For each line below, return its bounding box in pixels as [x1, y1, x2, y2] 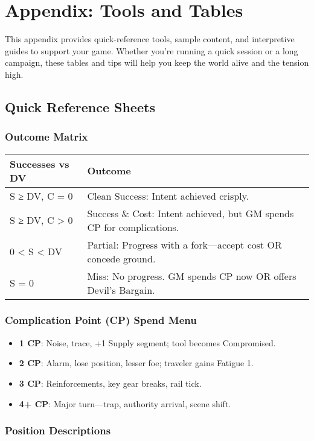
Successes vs [10, 156, 69, 171]
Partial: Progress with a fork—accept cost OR [87, 237, 282, 252]
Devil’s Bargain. [87, 282, 155, 297]
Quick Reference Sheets [5, 97, 155, 116]
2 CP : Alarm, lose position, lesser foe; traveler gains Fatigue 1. [19, 357, 254, 369]
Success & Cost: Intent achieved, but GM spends [87, 206, 294, 220]
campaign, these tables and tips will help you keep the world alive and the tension [5, 56, 309, 69]
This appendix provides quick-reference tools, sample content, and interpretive [5, 33, 295, 45]
